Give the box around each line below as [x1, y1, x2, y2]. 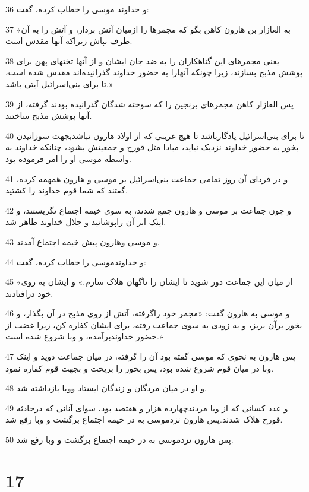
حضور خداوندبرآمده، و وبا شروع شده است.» [5, 330, 163, 342]
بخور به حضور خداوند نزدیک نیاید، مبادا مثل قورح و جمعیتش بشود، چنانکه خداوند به [5, 141, 299, 153]
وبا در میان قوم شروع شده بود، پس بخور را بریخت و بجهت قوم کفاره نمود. [5, 361, 274, 374]
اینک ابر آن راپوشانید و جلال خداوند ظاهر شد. [5, 215, 166, 228]
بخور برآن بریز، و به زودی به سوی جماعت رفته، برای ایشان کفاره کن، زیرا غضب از [5, 318, 302, 331]
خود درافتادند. [5, 287, 53, 299]
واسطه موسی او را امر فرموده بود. [5, 152, 131, 164]
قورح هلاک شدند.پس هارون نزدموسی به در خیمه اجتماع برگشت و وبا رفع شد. [5, 413, 283, 426]
